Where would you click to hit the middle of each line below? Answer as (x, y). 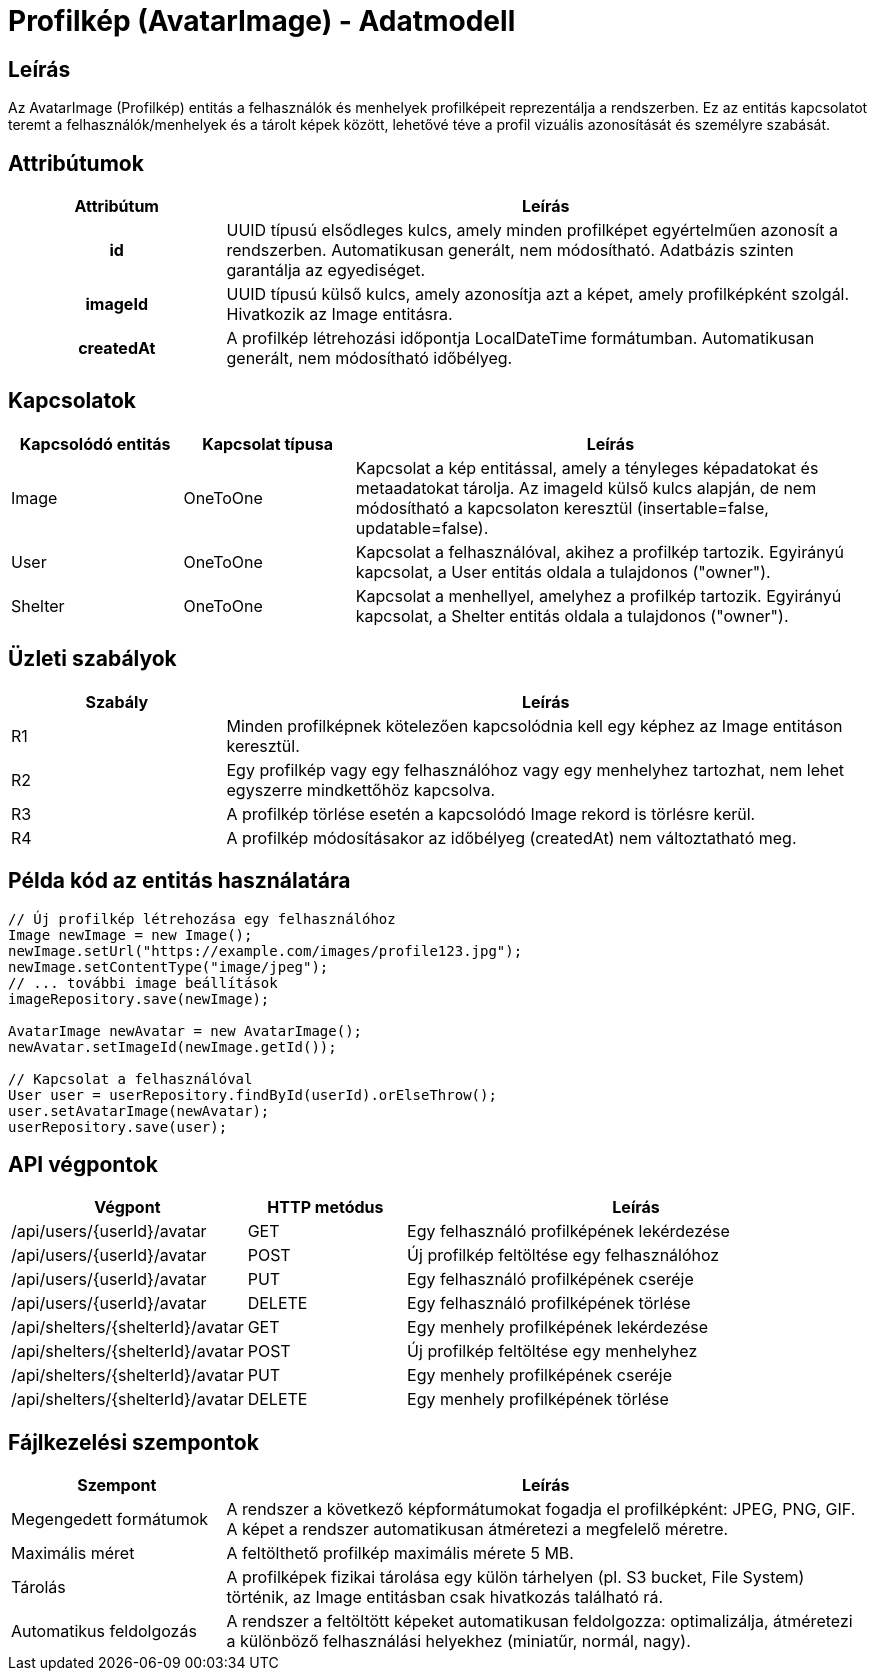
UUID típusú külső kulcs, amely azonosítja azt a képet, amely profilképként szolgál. (538, 294)
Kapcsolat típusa (267, 443)
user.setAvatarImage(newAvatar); (139, 1110)
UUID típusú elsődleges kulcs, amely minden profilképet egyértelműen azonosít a (532, 230)
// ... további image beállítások (143, 982)
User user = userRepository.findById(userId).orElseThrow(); (252, 1094)
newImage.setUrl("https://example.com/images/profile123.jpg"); (265, 950)
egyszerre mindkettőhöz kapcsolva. (361, 789)
